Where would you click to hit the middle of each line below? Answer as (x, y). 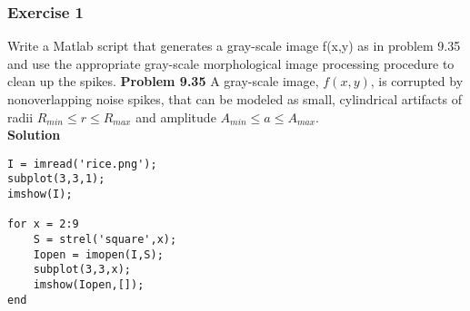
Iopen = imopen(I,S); (98, 254)
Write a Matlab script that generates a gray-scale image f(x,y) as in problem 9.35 (234, 46)
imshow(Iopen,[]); (89, 285)
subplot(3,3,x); (82, 270)
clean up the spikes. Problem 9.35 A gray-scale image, (163, 81)
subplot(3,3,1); (56, 179)
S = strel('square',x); (105, 240)
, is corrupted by (417, 81)
